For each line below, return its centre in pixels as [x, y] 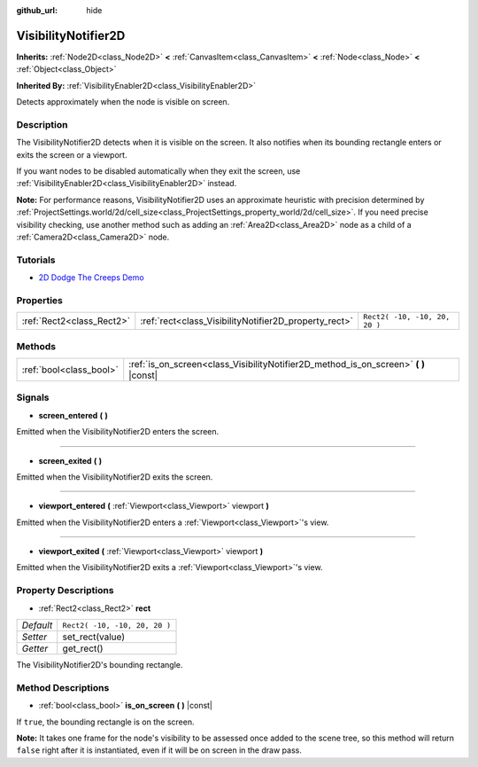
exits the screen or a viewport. [72, 154]
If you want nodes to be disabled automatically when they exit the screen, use [158, 171]
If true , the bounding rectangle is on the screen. [105, 722]
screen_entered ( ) [73, 415]
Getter [35, 649]
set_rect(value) [94, 637]
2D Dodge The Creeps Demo [92, 278]
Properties [40, 300]
